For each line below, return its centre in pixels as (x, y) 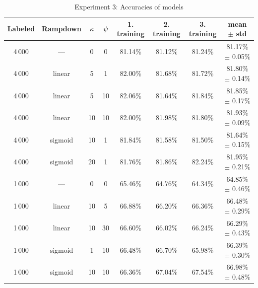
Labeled (21, 29)
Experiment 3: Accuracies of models (129, 6)
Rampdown (62, 29)
